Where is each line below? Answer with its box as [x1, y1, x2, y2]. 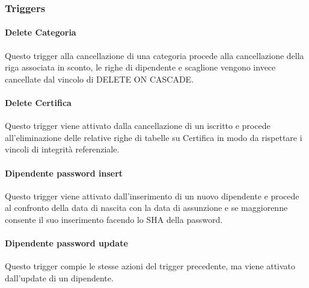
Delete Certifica [5, 96, 72, 109]
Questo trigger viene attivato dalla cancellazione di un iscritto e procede [5, 119, 271, 132]
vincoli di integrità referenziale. [5, 143, 120, 155]
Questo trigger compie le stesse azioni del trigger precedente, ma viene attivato [5, 260, 296, 272]
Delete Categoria [5, 26, 76, 39]
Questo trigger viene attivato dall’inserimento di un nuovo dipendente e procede [5, 189, 299, 202]
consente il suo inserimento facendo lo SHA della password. [5, 213, 223, 225]
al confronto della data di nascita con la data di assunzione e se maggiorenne [5, 201, 288, 214]
